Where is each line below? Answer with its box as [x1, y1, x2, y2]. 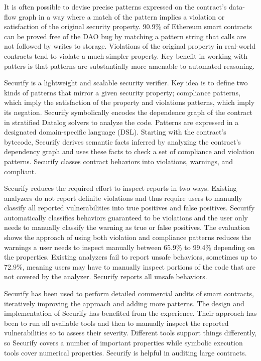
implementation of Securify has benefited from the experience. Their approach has [4, 308, 257, 318]
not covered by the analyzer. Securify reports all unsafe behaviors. [4, 271, 207, 282]
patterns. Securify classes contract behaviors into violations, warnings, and [4, 156, 233, 166]
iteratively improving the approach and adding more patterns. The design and [4, 298, 244, 308]
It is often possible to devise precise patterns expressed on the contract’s [4, 2, 227, 12]
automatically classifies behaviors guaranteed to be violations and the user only [4, 212, 248, 222]
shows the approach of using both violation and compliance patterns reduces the [4, 232, 251, 243]
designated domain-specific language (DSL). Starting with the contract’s [4, 127, 226, 137]
